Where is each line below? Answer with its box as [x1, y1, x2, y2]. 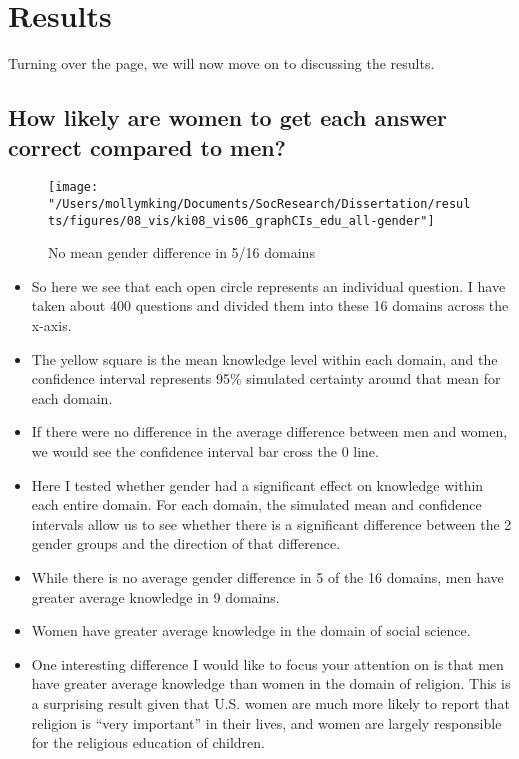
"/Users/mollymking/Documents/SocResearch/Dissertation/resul [48, 196, 471, 211]
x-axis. [31, 315, 72, 336]
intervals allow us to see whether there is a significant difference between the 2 [31, 513, 512, 534]
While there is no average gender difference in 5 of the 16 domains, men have [31, 567, 504, 587]
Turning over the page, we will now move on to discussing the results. [8, 53, 435, 74]
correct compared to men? [8, 131, 287, 162]
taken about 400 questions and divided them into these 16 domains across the [31, 295, 509, 316]
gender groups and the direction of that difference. [31, 533, 341, 554]
